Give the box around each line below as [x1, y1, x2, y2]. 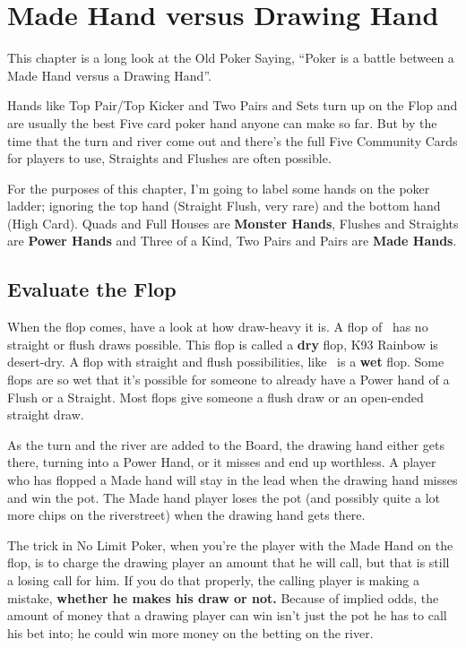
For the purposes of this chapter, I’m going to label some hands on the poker [7, 178, 430, 197]
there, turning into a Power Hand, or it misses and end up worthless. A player [7, 453, 436, 471]
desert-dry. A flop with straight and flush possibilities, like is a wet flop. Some [7, 352, 444, 371]
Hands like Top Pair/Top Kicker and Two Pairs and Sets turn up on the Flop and [7, 96, 458, 115]
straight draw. [7, 405, 84, 424]
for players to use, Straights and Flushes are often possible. [7, 149, 332, 168]
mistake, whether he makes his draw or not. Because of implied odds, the [7, 588, 439, 607]
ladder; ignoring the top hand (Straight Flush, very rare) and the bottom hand [7, 196, 441, 215]
